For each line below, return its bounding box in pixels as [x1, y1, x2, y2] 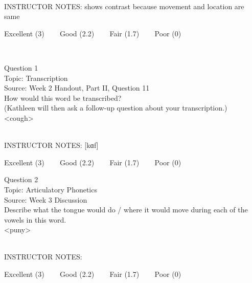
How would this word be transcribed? [4, 92, 122, 103]
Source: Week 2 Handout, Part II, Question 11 [4, 82, 150, 93]
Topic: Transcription [4, 72, 68, 83]
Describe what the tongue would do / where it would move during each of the [4, 204, 248, 215]
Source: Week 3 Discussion [4, 194, 87, 205]
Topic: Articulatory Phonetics [4, 184, 97, 194]
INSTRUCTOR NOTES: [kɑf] [4, 140, 99, 150]
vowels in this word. [4, 214, 66, 225]
